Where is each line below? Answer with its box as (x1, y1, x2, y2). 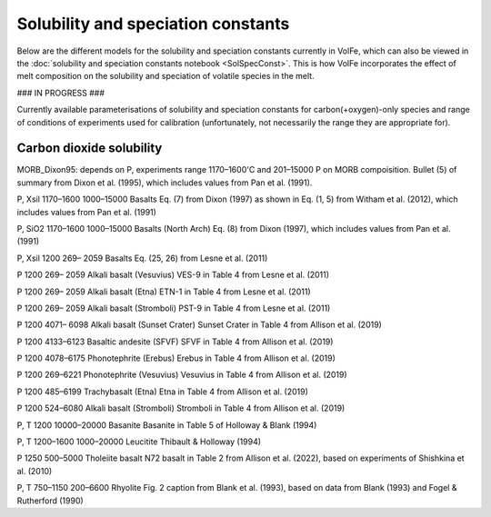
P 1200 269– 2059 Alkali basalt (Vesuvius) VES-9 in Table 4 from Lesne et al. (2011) (16, 269, 330, 281)
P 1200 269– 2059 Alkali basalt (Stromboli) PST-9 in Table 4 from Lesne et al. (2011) (16, 303, 331, 313)
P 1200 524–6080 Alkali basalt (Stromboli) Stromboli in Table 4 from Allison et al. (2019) (16, 403, 346, 413)
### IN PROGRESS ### (16, 87, 105, 98)
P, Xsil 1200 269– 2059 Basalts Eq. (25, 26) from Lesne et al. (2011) (16, 253, 268, 263)
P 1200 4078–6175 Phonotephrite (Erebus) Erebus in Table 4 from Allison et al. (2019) (16, 353, 336, 363)
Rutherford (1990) (16, 495, 84, 506)
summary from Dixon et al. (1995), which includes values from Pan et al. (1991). (16, 177, 313, 188)
